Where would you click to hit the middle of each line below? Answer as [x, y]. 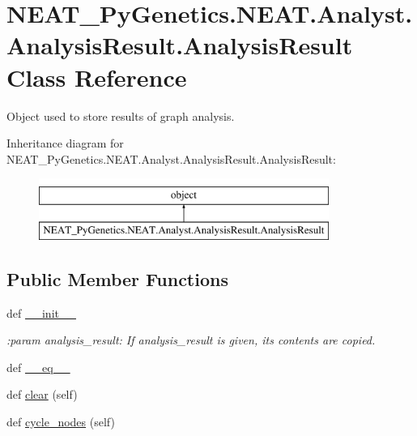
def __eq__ [38, 367]
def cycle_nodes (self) [61, 422]
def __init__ [41, 312]
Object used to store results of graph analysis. [121, 115]
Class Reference [97, 77]
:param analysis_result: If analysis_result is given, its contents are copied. [191, 340]
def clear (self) [42, 394]
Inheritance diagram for [65, 143]
